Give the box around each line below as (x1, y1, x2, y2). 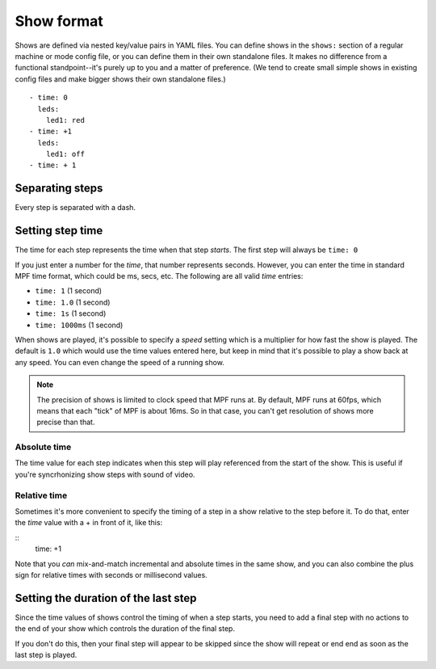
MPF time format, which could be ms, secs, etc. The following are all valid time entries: (15, 271, 304, 281)
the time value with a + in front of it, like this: (15, 518, 163, 528)
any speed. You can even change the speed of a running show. (15, 357, 225, 367)
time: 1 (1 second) (35, 286, 103, 296)
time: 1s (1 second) (35, 309, 107, 318)
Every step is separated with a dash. (15, 203, 136, 212)
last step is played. (15, 650, 78, 660)
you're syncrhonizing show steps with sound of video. (15, 469, 195, 479)
